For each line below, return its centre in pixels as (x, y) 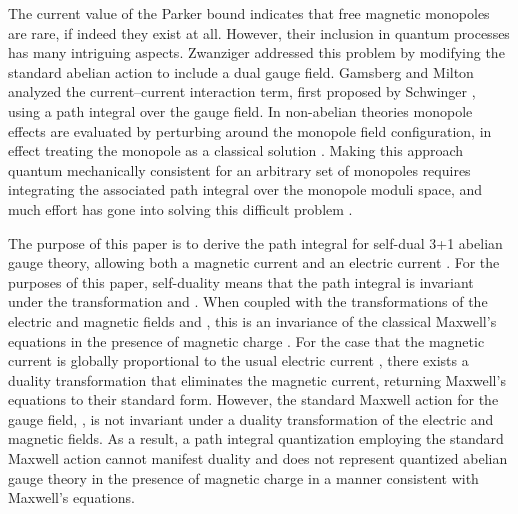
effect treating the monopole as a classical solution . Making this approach (236, 150)
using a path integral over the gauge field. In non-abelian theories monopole (240, 110)
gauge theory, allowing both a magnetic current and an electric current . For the (254, 262)
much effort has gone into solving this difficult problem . (180, 208)
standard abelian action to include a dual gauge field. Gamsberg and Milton (241, 71)
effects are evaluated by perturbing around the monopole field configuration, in (250, 130)
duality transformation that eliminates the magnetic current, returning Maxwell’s (257, 379)
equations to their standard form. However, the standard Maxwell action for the (253, 399)
